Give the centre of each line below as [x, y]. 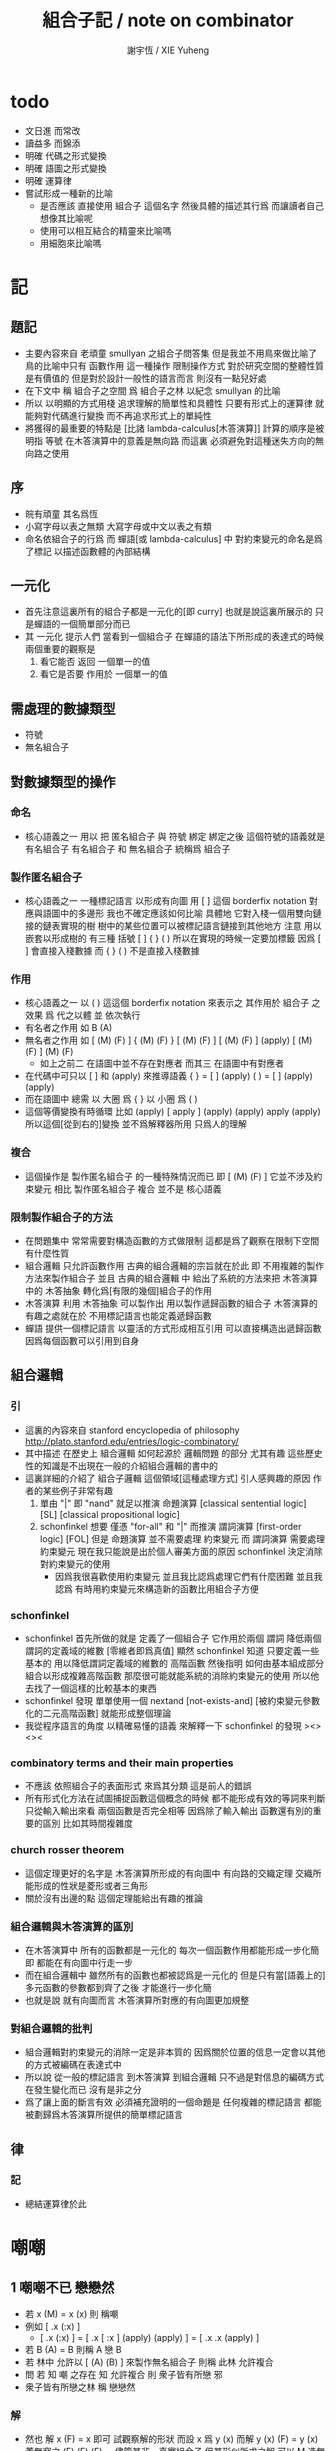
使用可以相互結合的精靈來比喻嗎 [105, 230]
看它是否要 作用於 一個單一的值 [103, 674]
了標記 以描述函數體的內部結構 [87, 551]
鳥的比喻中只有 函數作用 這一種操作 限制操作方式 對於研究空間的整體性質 [174, 365]
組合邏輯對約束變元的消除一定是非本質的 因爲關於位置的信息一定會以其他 [175, 2052]
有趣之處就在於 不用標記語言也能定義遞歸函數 [118, 1315]
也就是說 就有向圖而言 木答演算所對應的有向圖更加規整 [137, 2000]
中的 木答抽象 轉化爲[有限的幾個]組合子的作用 [118, 1290]
